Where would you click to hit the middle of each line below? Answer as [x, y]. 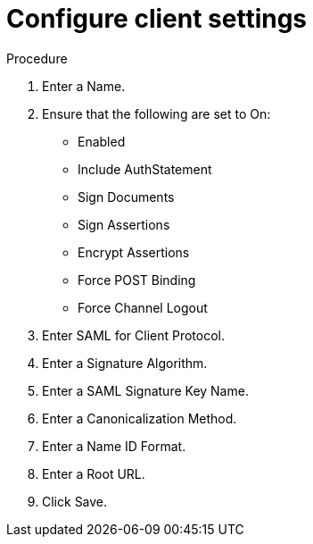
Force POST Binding [137, 280]
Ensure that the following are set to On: [156, 113]
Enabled [102, 141]
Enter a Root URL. [94, 473]
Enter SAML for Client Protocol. [134, 335]
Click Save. [75, 501]
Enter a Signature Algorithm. [125, 363]
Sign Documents [126, 197]
